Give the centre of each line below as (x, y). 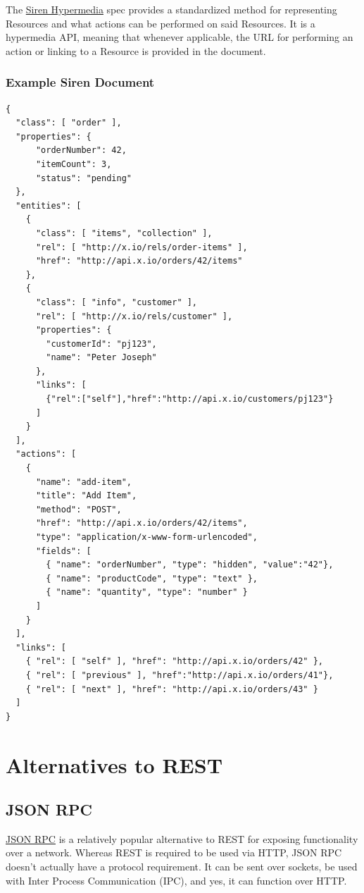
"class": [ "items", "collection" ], (124, 233)
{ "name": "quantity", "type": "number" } (147, 592)
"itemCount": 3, (74, 164)
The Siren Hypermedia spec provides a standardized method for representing (171, 9)
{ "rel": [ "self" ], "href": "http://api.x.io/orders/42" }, (175, 661)
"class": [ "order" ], (69, 123)
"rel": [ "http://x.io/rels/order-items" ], (142, 247)
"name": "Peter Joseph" (101, 358)
